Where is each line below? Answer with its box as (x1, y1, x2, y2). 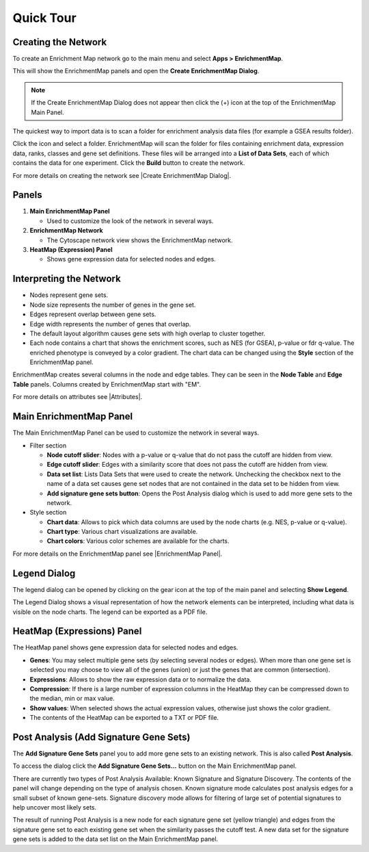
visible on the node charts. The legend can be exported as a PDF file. (12, 608, 208, 616)
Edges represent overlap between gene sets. (29, 310, 156, 318)
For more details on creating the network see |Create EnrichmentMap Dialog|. (12, 171, 232, 179)
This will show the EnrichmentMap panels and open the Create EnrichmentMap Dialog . (12, 67, 260, 75)
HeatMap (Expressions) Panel (12, 625, 142, 637)
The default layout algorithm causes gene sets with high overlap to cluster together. (29, 329, 266, 337)
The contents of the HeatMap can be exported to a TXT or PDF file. (29, 714, 219, 722)
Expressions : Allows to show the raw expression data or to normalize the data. (29, 675, 252, 684)
